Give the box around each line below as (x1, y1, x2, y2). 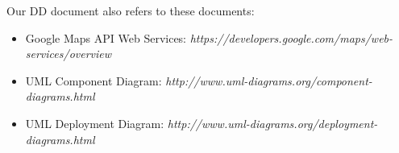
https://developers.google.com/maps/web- (189, 29, 393, 46)
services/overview (25, 45, 112, 62)
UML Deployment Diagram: (25, 114, 164, 131)
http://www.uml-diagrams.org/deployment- (167, 114, 378, 131)
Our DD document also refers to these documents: (6, 2, 255, 19)
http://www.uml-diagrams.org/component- (165, 72, 372, 89)
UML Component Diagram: (25, 72, 162, 89)
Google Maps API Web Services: (25, 29, 187, 46)
